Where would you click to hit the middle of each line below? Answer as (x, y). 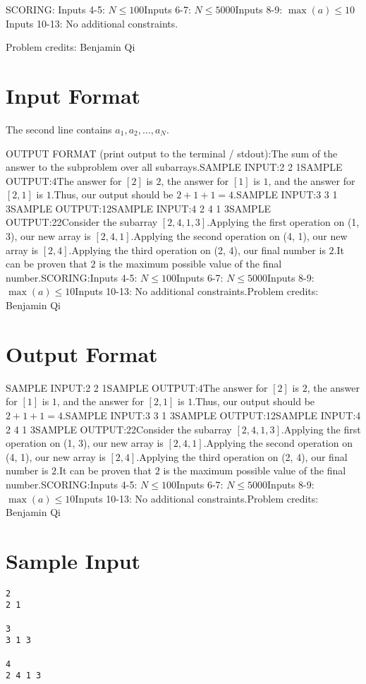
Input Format (73, 95)
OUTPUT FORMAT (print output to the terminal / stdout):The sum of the (172, 153)
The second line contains (59, 129)
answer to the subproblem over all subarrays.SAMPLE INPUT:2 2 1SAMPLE (174, 167)
